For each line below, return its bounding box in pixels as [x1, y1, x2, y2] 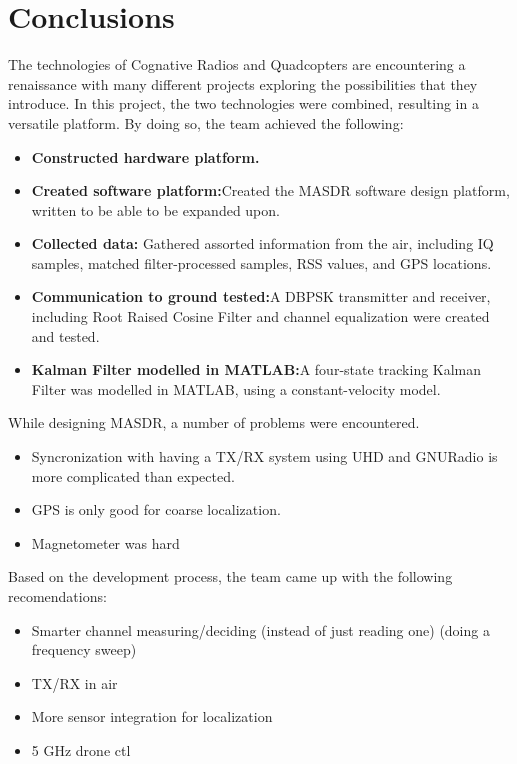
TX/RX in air [31, 672, 118, 693]
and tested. [31, 325, 100, 346]
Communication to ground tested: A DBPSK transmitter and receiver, [31, 286, 491, 307]
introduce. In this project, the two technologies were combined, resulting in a [8, 93, 479, 114]
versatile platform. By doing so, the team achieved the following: [8, 112, 404, 133]
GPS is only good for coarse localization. [31, 499, 281, 520]
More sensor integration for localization [31, 706, 273, 727]
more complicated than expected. [31, 465, 235, 486]
